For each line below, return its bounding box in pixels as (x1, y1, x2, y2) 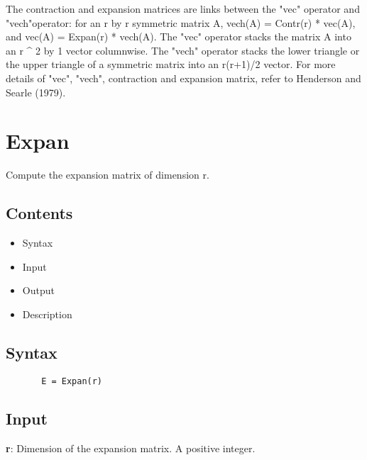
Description (22, 306, 72, 321)
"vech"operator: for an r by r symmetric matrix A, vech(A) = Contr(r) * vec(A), (6, 15, 356, 30)
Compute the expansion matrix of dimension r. (6, 167, 209, 182)
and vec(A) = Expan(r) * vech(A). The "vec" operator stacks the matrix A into (6, 29, 351, 44)
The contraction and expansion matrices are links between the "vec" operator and (6, 1, 360, 16)
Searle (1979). (6, 84, 66, 99)
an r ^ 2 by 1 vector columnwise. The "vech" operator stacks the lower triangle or (6, 43, 360, 57)
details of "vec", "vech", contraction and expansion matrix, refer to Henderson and (6, 70, 361, 85)
